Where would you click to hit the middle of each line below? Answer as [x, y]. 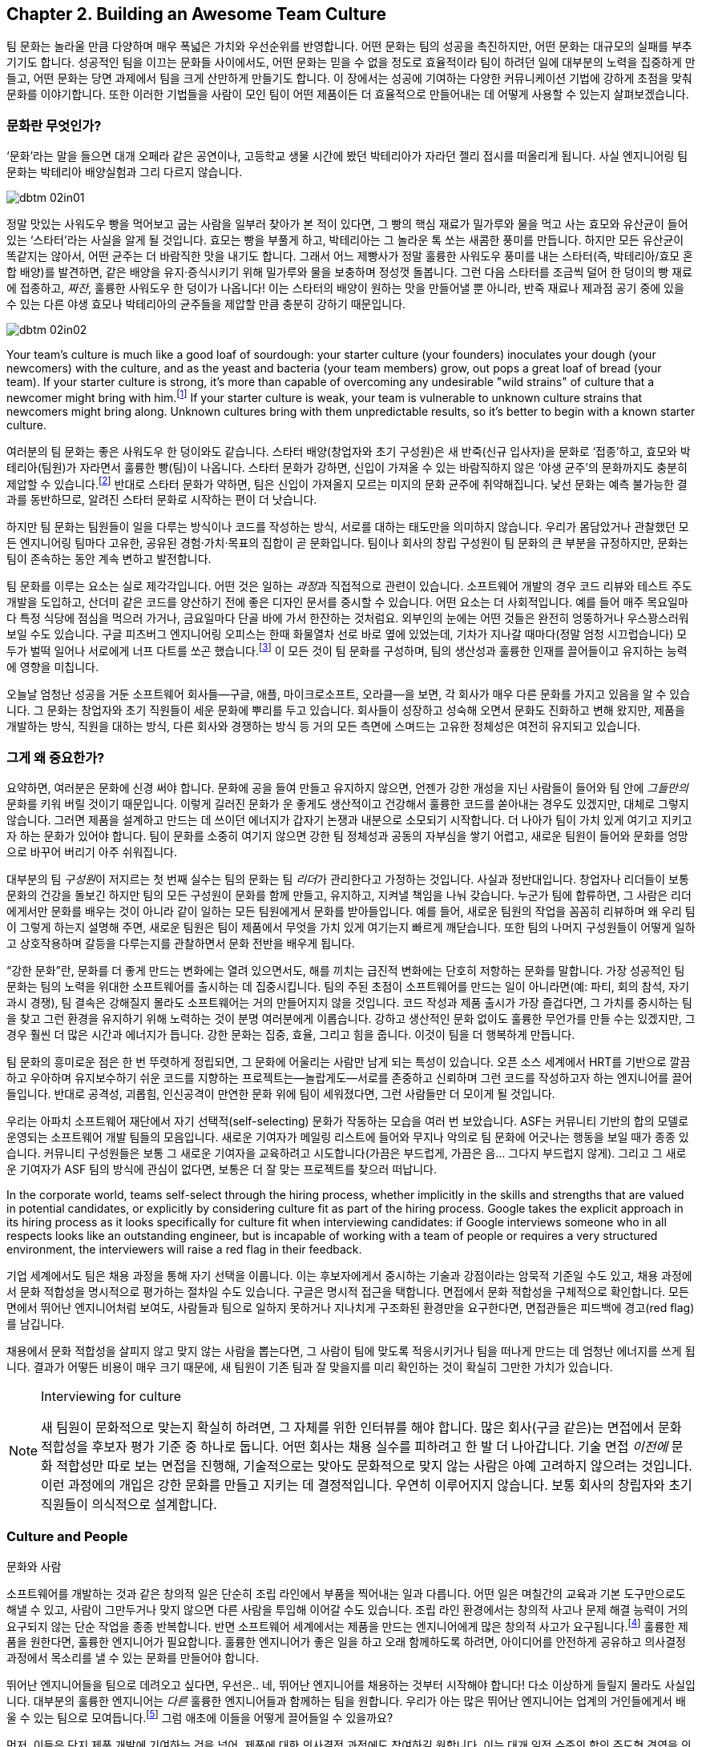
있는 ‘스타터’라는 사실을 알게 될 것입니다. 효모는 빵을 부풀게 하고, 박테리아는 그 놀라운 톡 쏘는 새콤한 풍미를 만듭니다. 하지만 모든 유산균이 [345, 240]
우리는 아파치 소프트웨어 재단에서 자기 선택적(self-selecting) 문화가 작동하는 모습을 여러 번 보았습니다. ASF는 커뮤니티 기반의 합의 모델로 [348, 1121]
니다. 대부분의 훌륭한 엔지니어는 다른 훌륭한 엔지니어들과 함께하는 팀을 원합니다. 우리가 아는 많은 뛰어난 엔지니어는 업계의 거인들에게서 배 [346, 1701]
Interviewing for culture [111, 1396]
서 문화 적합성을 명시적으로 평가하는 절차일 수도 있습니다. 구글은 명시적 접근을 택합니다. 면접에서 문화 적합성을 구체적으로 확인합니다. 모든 [348, 1291]
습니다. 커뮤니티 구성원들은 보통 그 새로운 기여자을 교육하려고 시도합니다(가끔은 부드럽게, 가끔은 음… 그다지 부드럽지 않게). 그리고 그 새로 [347, 1153]
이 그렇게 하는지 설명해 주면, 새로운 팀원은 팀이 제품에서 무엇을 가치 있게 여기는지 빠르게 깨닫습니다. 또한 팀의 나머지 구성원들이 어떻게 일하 [351, 927]
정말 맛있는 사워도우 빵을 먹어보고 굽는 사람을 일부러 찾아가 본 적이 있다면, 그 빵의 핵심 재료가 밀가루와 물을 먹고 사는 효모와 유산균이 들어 [347, 224]
